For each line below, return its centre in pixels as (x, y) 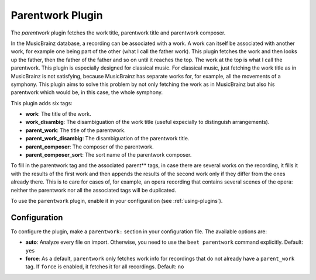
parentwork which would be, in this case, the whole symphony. (87, 92)
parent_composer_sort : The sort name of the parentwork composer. (109, 155)
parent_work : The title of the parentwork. (75, 130)
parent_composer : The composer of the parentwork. (90, 147)
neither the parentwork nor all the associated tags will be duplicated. (94, 190)
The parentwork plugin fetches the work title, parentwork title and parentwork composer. (118, 33)
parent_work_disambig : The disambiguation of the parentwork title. (107, 139)
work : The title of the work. (59, 114)
